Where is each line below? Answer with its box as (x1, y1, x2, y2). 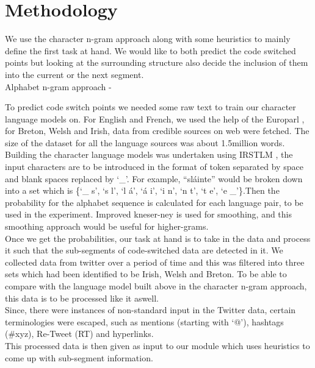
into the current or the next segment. (5, 68, 144, 80)
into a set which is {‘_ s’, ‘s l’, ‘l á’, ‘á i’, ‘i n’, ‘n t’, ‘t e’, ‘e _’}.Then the (5, 184, 280, 197)
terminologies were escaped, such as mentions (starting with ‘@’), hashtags (5, 315, 284, 328)
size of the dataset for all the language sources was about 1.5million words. (5, 136, 285, 149)
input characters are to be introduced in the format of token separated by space (5, 160, 303, 173)
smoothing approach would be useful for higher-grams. (5, 220, 209, 233)
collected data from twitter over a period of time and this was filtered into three (5, 255, 305, 268)
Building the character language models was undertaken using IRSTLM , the (5, 148, 293, 161)
